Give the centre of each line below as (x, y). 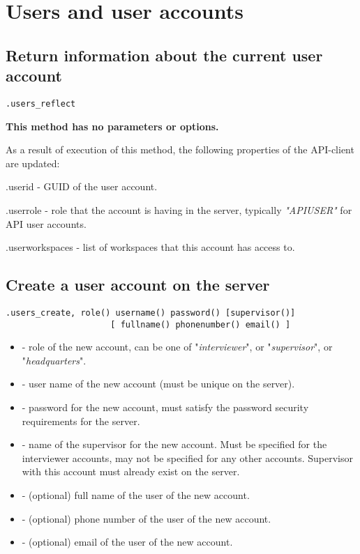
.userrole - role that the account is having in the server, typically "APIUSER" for (179, 210)
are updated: (33, 163)
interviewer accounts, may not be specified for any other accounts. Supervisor (188, 457)
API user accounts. (46, 223)
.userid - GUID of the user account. (82, 186)
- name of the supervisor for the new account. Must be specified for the (174, 444)
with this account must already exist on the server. (131, 471)
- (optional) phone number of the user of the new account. (147, 518)
